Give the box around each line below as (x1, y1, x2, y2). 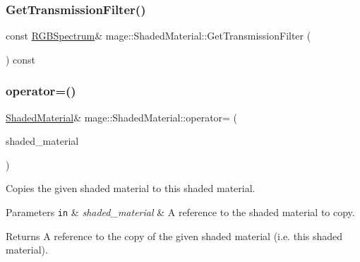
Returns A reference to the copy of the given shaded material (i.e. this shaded (6, 228, 343, 243)
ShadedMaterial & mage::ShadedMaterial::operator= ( (6, 109, 238, 124)
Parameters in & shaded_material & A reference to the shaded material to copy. (6, 205, 355, 219)
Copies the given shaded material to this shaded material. (6, 181, 256, 196)
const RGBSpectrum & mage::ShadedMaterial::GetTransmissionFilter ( (6, 28, 311, 43)
